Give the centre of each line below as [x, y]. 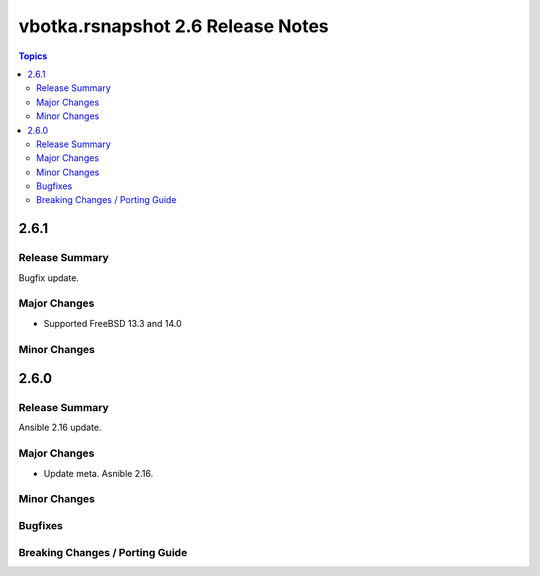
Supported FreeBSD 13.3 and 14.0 [112, 323]
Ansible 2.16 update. [60, 427]
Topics [33, 56]
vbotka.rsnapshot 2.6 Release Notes [173, 26]
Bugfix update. [49, 277]
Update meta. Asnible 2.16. [98, 473]
